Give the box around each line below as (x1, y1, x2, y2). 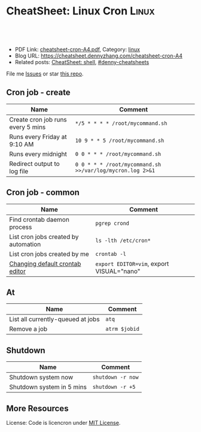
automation (9, 240, 41, 248)
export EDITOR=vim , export (95, 259, 169, 268)
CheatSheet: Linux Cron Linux (6, 4, 155, 18)
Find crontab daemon (9, 215, 70, 223)
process (9, 223, 32, 231)
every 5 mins (9, 123, 46, 131)
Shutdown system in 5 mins (9, 383, 87, 391)
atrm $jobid (105, 325, 139, 333)
